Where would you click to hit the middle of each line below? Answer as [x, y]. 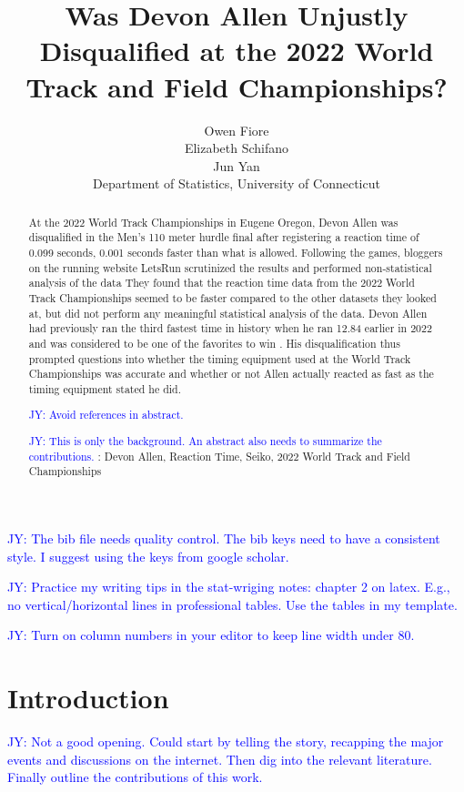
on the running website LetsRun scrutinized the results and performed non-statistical [230, 267]
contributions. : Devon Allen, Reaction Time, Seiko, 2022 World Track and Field [219, 456]
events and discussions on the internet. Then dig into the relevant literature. [220, 759]
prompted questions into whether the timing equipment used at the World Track [220, 358]
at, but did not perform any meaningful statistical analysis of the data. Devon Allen [228, 313]
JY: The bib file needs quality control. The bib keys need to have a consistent [224, 538]
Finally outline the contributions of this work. [135, 777]
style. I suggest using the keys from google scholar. [148, 556]
